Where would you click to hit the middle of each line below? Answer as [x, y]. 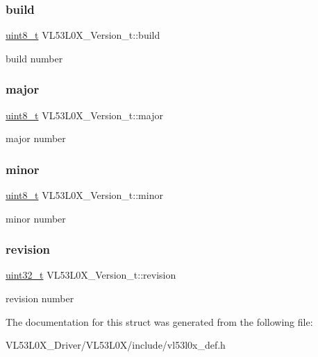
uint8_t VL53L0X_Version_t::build [83, 35]
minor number [36, 218]
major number [36, 138]
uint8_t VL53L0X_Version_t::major [84, 115]
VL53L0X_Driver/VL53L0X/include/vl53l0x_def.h [116, 345]
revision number [40, 298]
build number [34, 58]
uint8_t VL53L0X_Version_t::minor [84, 195]
